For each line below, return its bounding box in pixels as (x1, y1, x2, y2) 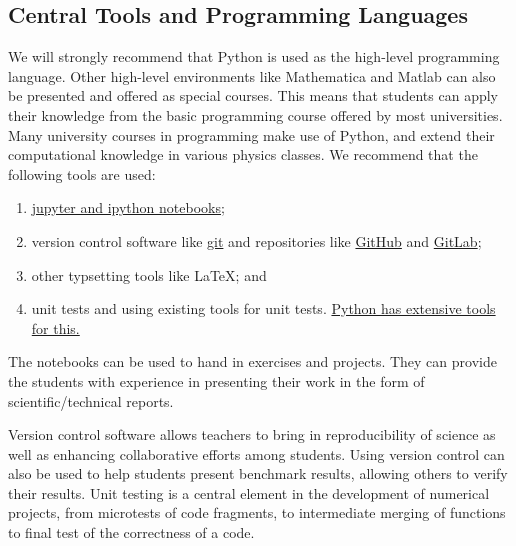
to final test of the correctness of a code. (8, 522, 255, 543)
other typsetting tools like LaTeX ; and (31, 264, 267, 285)
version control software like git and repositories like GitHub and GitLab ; (31, 230, 482, 251)
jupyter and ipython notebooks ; (31, 197, 225, 218)
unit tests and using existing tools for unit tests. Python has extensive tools (31, 298, 496, 319)
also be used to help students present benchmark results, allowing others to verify (8, 463, 508, 484)
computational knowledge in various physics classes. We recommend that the (8, 144, 478, 165)
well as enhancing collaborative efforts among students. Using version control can (8, 443, 505, 464)
